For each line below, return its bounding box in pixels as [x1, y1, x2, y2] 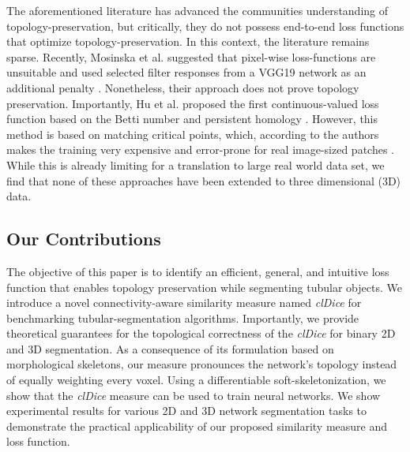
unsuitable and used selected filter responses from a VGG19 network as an [6, 64, 367, 80]
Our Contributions [6, 226, 161, 251]
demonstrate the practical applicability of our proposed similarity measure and [6, 417, 388, 434]
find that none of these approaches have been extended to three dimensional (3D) [6, 172, 401, 189]
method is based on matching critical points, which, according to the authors [6, 125, 379, 142]
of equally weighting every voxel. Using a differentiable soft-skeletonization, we [6, 372, 386, 388]
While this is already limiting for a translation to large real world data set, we [6, 156, 385, 173]
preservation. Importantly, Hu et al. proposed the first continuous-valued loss [6, 95, 379, 111]
